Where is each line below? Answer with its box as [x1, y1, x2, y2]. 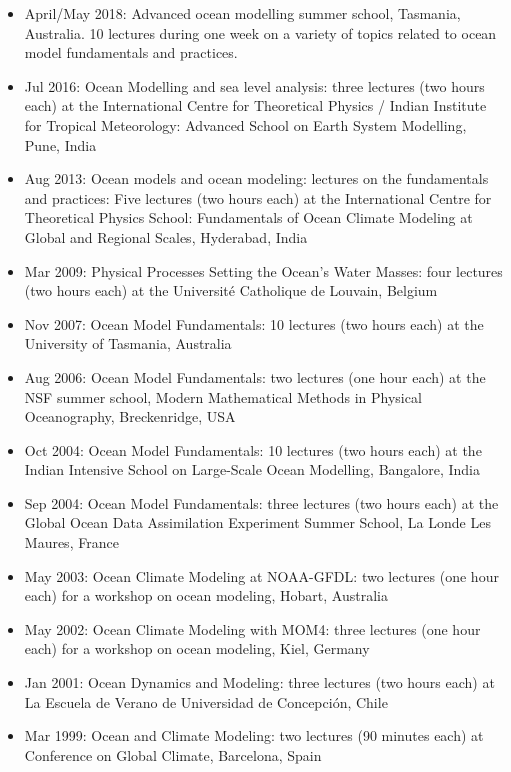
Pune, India [24, 134, 97, 155]
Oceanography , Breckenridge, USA [24, 406, 236, 427]
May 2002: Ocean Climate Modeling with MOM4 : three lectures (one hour [24, 618, 481, 639]
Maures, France [24, 532, 119, 553]
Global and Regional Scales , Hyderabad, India [24, 226, 308, 247]
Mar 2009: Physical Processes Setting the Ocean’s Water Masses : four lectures [24, 260, 503, 281]
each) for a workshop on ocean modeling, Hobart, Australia [24, 585, 388, 606]
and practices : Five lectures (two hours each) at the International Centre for [24, 187, 492, 208]
